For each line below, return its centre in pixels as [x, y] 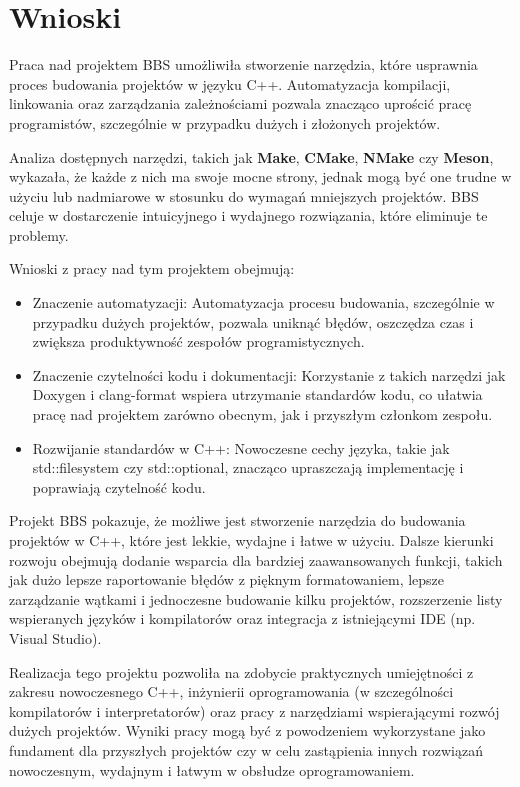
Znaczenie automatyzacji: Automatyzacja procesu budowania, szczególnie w [263, 302]
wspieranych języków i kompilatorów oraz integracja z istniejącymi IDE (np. [242, 618]
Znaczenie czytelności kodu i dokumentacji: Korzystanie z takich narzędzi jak [269, 374]
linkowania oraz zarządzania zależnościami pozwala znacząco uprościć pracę [240, 103]
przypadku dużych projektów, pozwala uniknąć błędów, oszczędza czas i [253, 321]
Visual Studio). [55, 637]
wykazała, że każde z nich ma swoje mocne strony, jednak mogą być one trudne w [260, 176]
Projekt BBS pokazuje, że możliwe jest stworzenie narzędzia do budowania [237, 520]
